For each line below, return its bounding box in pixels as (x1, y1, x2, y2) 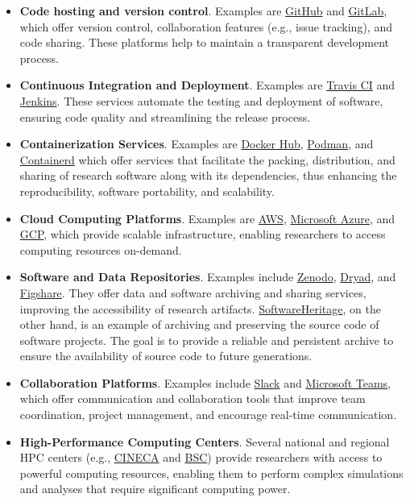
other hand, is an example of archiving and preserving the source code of (19, 316, 379, 333)
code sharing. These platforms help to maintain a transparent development (19, 34, 389, 51)
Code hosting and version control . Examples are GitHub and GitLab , (19, 2, 387, 19)
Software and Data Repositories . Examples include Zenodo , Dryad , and (19, 268, 396, 285)
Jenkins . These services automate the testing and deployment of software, (19, 92, 383, 109)
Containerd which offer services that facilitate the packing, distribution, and (19, 151, 396, 168)
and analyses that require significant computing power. (19, 480, 291, 497)
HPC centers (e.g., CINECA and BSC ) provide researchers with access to (19, 449, 383, 466)
